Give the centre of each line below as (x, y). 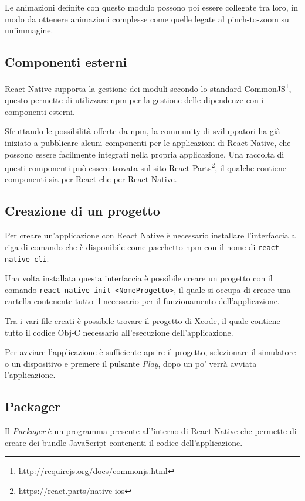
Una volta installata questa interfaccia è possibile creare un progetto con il (139, 278)
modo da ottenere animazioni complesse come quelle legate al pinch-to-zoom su (147, 18)
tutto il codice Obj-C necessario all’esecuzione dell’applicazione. (119, 332)
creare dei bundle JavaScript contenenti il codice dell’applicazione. (124, 442)
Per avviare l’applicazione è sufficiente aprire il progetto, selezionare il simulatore (150, 352)
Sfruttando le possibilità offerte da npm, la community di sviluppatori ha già (143, 131)
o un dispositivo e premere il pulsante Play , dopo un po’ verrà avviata (131, 363)
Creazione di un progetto (82, 211)
